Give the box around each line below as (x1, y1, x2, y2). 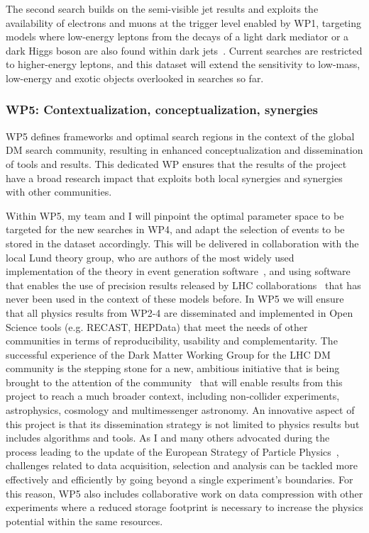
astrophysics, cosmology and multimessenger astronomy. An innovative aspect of (6, 403, 355, 417)
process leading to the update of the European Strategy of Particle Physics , (6, 444, 339, 459)
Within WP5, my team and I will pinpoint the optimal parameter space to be (6, 208, 344, 223)
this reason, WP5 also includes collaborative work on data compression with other (6, 486, 363, 500)
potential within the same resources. (6, 513, 163, 528)
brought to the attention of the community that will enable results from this (6, 374, 343, 389)
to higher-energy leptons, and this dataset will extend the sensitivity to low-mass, (6, 57, 360, 72)
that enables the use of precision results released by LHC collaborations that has (6, 277, 361, 292)
